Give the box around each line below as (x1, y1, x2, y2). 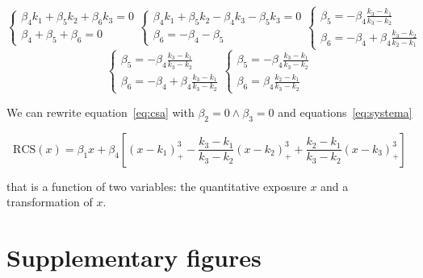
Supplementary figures (6, 241, 262, 274)
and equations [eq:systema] (278, 103, 413, 120)
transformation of (6, 193, 93, 210)
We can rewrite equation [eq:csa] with (6, 103, 195, 120)
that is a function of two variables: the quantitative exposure (6, 177, 307, 194)
